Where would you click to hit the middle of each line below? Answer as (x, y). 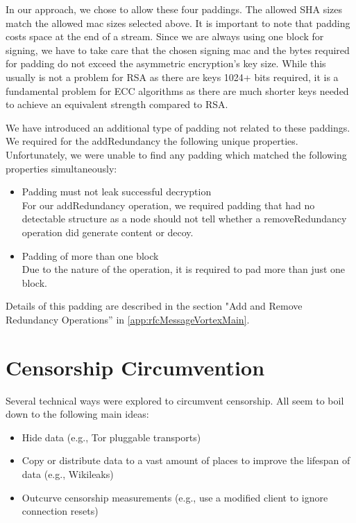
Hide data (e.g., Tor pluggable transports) (111, 437)
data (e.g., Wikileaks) (68, 473)
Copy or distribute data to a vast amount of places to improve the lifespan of (186, 460)
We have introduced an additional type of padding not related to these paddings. (178, 127)
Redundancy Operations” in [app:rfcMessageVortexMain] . (128, 319)
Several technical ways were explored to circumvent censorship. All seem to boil (175, 400)
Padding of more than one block (90, 255)
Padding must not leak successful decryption (117, 192)
